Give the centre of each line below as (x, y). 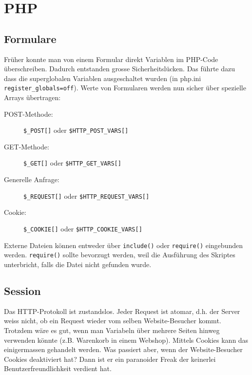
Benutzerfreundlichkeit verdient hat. (58, 368)
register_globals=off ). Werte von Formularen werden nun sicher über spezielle (125, 88)
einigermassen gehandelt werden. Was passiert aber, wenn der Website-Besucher (123, 349)
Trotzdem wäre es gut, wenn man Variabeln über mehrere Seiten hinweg (112, 330)
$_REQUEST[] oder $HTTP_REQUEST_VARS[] (87, 196)
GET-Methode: (27, 146)
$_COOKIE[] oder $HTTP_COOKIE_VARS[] (83, 228)
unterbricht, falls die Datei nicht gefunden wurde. (78, 264)
